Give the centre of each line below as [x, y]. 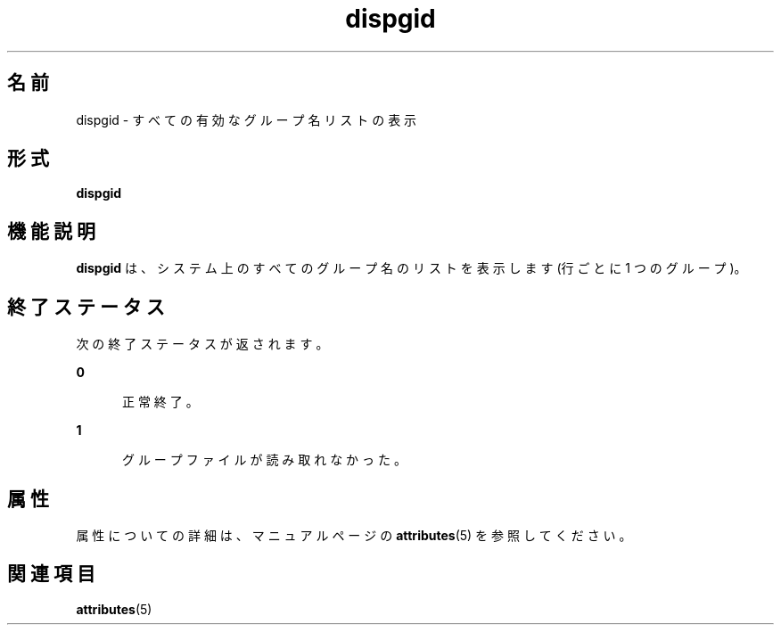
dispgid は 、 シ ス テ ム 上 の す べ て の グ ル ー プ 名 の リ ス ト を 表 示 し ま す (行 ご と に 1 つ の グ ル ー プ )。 [411, 268]
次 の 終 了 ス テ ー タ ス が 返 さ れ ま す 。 [202, 344]
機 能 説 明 [51, 231]
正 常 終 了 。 [160, 402]
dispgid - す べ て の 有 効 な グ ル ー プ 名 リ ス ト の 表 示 [247, 119]
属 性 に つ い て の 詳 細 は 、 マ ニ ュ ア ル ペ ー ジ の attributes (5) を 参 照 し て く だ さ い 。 [354, 535]
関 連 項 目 [51, 574]
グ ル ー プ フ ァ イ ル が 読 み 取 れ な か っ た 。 [264, 460]
